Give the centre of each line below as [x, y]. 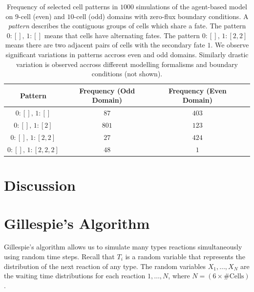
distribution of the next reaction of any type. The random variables [105, 266]
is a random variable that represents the [185, 256]
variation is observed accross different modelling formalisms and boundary [127, 64]
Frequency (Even [197, 90]
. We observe [230, 45]
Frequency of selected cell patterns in [63, 6]
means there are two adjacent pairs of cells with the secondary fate [105, 45]
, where [179, 276]
